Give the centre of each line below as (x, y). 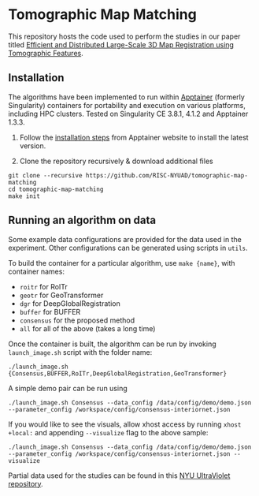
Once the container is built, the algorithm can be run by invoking (112, 344)
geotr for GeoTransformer (61, 295)
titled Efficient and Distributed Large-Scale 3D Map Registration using (121, 44)
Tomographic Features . (46, 53)
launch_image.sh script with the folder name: (80, 352)
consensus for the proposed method (77, 320)
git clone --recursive (45, 175)
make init (24, 196)
